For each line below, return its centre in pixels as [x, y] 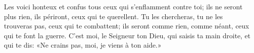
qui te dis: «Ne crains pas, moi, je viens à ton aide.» [83, 45]
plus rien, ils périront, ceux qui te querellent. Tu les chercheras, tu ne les [113, 16]
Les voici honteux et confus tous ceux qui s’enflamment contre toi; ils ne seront [123, 6]
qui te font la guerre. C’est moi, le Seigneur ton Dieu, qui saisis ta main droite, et [127, 35]
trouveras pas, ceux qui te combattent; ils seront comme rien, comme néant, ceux [127, 26]
